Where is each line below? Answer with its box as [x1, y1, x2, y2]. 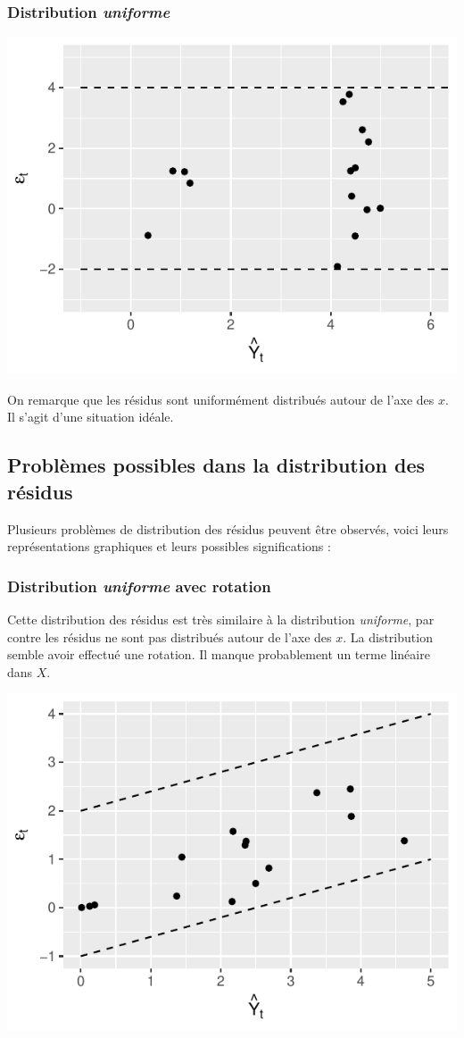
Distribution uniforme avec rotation [7, 574, 271, 597]
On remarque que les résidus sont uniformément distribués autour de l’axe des [7, 389, 435, 408]
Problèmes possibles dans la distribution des [7, 451, 425, 479]
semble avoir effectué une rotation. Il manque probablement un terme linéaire [7, 645, 430, 664]
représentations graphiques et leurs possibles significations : [7, 537, 331, 556]
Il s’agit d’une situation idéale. [7, 407, 174, 426]
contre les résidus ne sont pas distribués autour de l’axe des [7, 627, 332, 646]
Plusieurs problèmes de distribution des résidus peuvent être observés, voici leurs [7, 519, 449, 538]
